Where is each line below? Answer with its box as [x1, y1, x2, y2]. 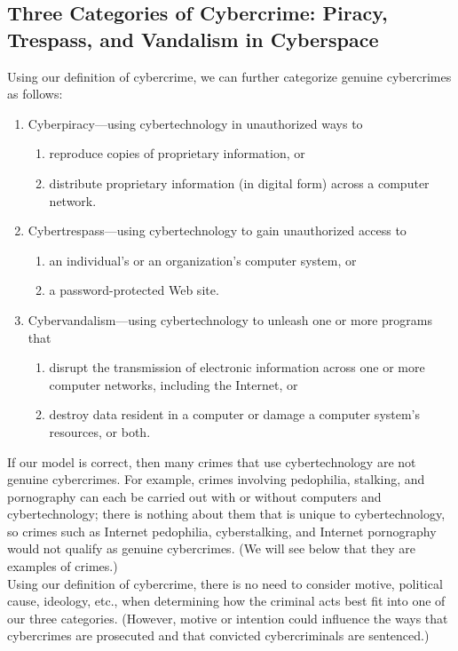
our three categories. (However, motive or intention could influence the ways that [7, 608, 448, 627]
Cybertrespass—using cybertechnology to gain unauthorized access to [28, 221, 407, 240]
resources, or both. [49, 422, 151, 441]
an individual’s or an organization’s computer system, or [49, 250, 357, 269]
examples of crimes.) [7, 557, 118, 576]
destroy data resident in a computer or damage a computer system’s [49, 405, 421, 424]
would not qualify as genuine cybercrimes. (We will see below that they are [7, 539, 415, 558]
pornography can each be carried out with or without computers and [7, 487, 382, 505]
